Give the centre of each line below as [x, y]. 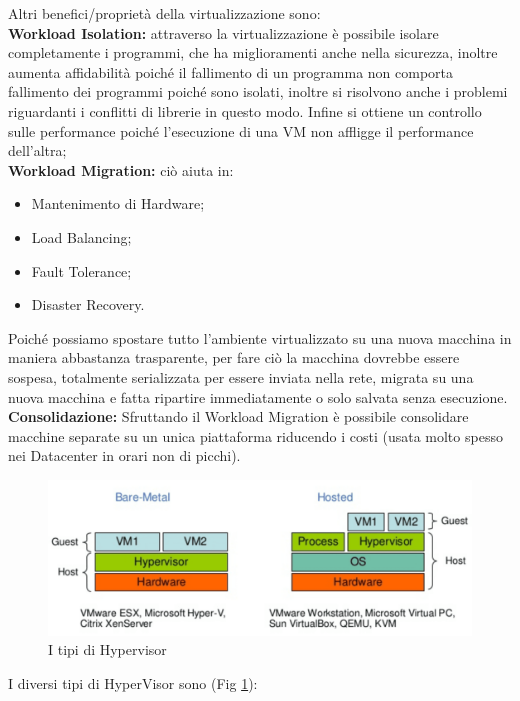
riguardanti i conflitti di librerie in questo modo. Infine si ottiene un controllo [245, 110]
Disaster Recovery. [88, 304]
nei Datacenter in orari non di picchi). [124, 455]
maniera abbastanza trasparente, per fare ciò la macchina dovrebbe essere [234, 357]
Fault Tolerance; [81, 270]
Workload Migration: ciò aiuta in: [121, 169]
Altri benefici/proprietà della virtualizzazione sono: [164, 13]
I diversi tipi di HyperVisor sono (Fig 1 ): [133, 682]
